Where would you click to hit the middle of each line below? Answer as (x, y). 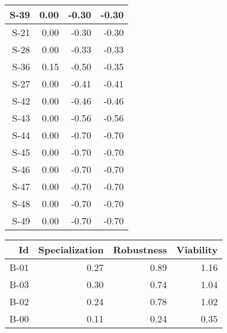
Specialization (71, 249)
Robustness (140, 249)
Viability (197, 249)
